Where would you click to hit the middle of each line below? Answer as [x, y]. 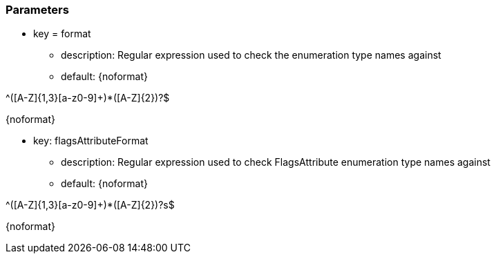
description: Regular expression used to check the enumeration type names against [251, 55]
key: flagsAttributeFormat [91, 141]
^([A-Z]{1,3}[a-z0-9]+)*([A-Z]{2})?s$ [90, 205]
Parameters [37, 10]
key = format [62, 34]
